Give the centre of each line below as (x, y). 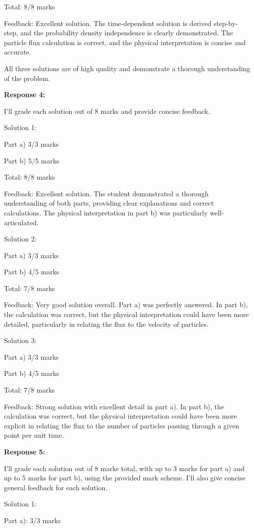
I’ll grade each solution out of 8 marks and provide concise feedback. (107, 111)
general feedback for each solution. (56, 487)
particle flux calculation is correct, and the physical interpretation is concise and (125, 42)
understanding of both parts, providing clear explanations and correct (109, 203)
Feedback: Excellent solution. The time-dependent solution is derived (108, 23)
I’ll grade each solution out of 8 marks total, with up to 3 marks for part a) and (124, 468)
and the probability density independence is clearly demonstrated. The (127, 33)
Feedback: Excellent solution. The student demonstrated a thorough (106, 193)
